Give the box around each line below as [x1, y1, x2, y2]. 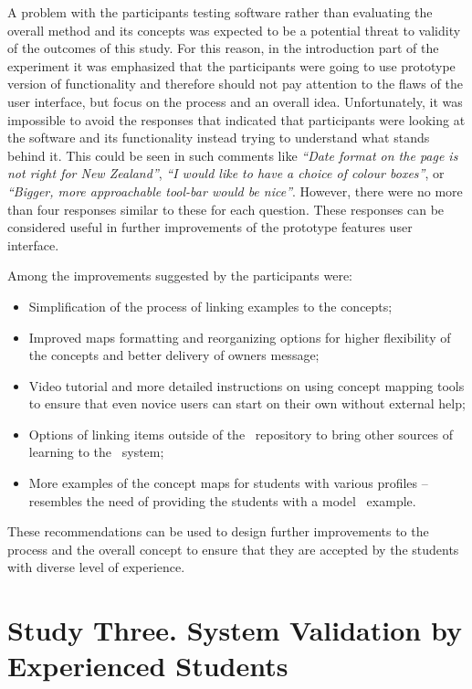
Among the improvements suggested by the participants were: [7, 266, 352, 285]
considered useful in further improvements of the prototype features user [7, 217, 413, 237]
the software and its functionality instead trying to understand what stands [7, 128, 430, 147]
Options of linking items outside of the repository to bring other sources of [28, 424, 454, 443]
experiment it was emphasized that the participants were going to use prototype [7, 56, 456, 75]
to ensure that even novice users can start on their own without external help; [28, 394, 466, 413]
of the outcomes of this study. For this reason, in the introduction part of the [7, 38, 439, 58]
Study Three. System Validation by [7, 611, 462, 649]
